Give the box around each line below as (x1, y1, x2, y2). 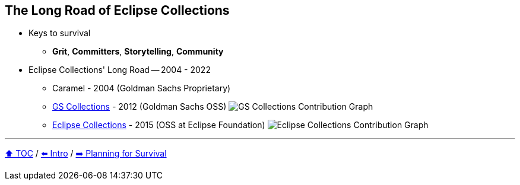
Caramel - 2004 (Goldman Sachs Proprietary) (52, 83, 231, 94)
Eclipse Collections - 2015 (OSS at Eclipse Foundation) (52, 120, 265, 130)
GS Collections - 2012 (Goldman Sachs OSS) (52, 101, 227, 112)
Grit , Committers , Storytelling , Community (52, 46, 224, 57)
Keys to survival (28, 28, 91, 39)
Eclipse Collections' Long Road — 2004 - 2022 (28, 65, 211, 75)
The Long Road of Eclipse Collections (5, 3, 230, 18)
